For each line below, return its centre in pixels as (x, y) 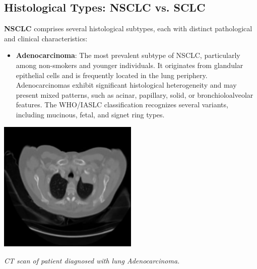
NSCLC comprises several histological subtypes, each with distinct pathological (128, 28)
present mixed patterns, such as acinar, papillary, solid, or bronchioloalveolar (135, 94)
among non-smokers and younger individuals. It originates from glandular (130, 65)
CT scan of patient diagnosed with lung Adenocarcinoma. (92, 260)
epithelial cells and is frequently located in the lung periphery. (112, 75)
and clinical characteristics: (46, 38)
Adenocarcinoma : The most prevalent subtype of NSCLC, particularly (128, 55)
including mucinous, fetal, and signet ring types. (90, 114)
